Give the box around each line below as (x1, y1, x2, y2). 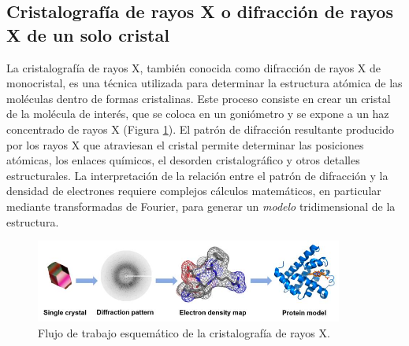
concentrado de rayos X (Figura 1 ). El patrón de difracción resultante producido (6, 120, 395, 137)
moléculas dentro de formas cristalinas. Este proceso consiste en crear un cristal (6, 90, 391, 106)
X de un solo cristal (6, 22, 169, 46)
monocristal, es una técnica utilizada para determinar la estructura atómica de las (6, 75, 403, 91)
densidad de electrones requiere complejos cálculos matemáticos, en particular (6, 182, 381, 199)
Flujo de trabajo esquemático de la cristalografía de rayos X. (38, 324, 330, 340)
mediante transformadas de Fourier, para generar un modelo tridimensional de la (6, 197, 396, 214)
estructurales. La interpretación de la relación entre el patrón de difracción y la (6, 167, 389, 183)
